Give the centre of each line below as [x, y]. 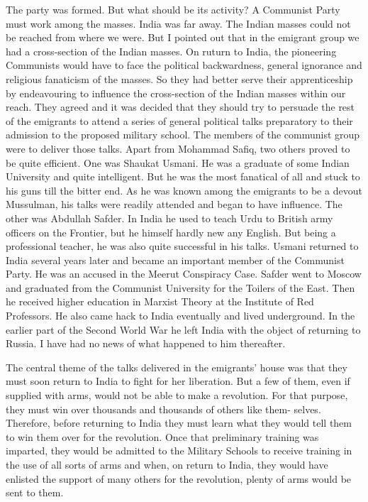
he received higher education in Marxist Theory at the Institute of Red [160, 301]
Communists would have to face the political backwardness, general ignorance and [184, 65]
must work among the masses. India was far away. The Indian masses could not [178, 23]
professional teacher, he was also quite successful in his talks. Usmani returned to [182, 246]
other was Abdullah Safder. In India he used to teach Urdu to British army [169, 218]
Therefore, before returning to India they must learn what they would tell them [179, 423]
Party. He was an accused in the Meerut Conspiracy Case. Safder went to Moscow [184, 274]
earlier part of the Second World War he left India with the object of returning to [183, 329]
